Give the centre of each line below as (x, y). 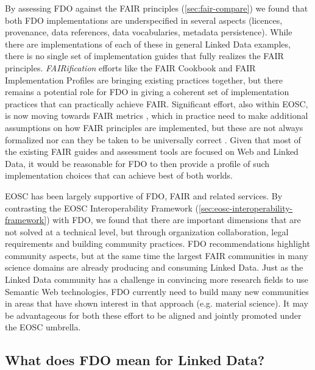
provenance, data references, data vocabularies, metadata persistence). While (149, 32)
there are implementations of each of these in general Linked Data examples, (148, 44)
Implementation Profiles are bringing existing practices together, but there (144, 80)
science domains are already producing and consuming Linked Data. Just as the (154, 267)
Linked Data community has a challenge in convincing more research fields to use (157, 279)
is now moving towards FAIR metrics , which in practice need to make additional (157, 116)
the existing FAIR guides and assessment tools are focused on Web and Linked (152, 151)
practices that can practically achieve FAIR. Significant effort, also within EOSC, (157, 103)
